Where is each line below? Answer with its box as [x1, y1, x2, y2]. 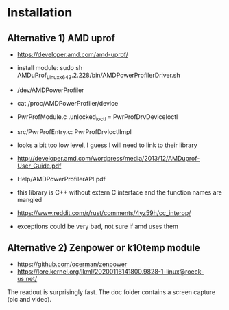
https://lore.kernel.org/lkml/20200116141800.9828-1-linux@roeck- [16, 267, 204, 276]
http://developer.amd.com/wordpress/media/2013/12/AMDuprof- [16, 154, 200, 162]
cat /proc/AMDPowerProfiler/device [16, 99, 119, 107]
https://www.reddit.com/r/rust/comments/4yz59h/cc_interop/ [16, 208, 191, 217]
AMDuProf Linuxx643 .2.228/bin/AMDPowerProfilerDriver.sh [16, 71, 180, 80]
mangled [16, 195, 43, 203]
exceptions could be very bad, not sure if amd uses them [16, 222, 178, 230]
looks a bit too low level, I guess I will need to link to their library [16, 141, 197, 149]
